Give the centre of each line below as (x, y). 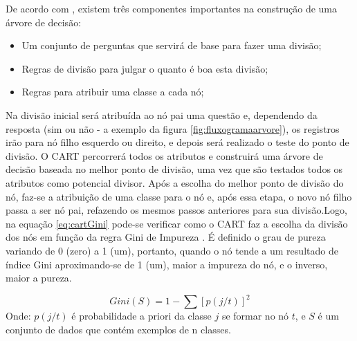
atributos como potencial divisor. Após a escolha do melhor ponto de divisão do (175, 182)
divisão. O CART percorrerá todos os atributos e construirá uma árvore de (164, 155)
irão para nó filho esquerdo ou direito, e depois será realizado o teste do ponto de (177, 142)
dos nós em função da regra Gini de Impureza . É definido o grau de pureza (166, 237)
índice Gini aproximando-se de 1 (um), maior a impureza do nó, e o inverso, (167, 264)
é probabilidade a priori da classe (141, 316)
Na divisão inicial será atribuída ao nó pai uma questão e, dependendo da (162, 114)
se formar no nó (255, 316)
